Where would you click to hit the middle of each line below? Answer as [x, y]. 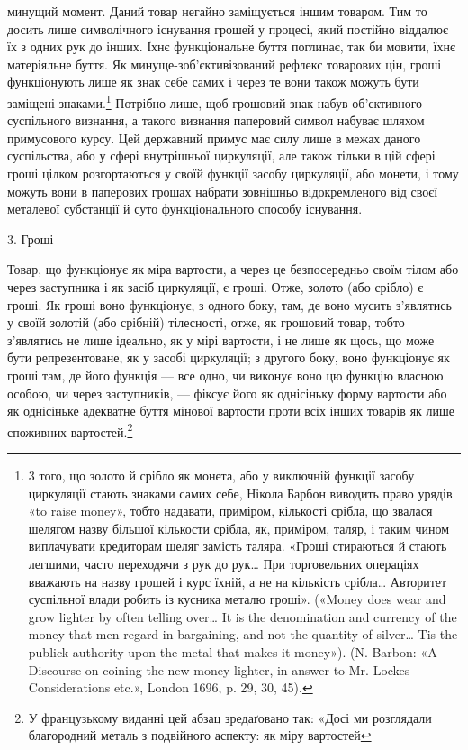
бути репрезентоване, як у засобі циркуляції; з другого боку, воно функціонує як [229, 357]
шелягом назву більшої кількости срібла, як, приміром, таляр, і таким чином [239, 528]
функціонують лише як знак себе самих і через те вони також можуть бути [213, 82]
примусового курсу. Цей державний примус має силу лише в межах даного [214, 137]
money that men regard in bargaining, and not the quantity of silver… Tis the [243, 634]
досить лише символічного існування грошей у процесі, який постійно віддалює [228, 28]
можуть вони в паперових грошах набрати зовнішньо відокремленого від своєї [223, 191]
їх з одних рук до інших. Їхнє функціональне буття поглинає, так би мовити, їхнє [231, 46]
